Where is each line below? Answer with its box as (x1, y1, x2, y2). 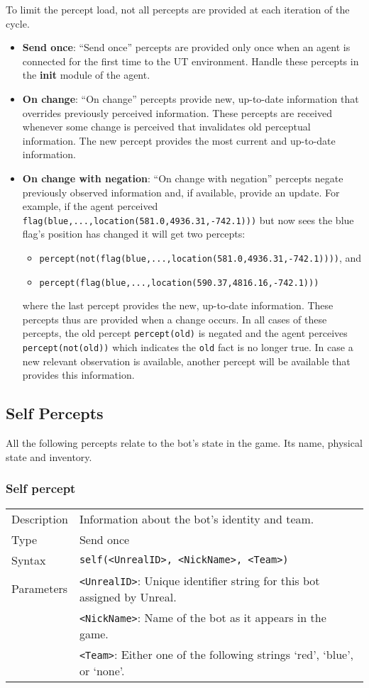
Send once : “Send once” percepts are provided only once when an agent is (22, 40, 351, 55)
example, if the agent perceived (22, 199, 158, 213)
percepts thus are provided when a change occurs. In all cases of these (22, 311, 327, 326)
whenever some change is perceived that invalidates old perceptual (22, 119, 311, 134)
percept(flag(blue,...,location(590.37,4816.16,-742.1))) (39, 277, 319, 288)
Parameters (11, 580, 68, 597)
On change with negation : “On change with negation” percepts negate (22, 170, 343, 185)
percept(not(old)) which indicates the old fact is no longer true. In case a (22, 340, 353, 355)
